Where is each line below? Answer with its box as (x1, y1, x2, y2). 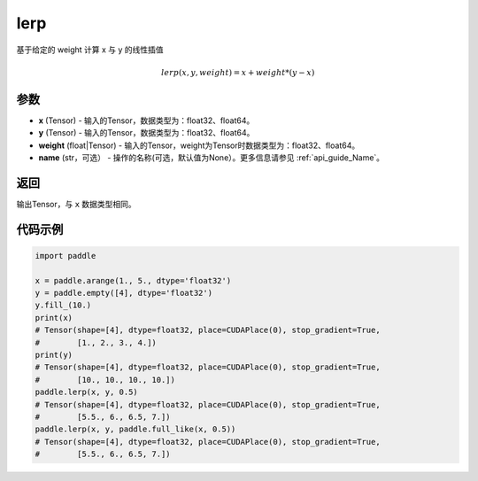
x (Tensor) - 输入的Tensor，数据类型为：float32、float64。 (38, 115, 255, 126)
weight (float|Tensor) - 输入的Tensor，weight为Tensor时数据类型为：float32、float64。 (38, 140, 360, 151)
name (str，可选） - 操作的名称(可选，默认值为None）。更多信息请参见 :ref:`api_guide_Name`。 (38, 152, 385, 163)
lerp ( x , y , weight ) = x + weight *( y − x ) (160, 67, 315, 77)
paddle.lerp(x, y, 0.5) (35, 387, 139, 398)
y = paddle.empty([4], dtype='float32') (35, 288, 212, 299)
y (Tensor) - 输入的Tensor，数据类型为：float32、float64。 (38, 128, 255, 138)
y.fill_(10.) (35, 300, 92, 310)
